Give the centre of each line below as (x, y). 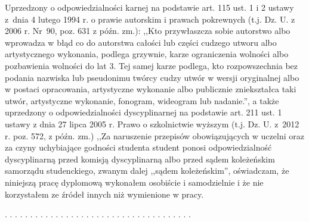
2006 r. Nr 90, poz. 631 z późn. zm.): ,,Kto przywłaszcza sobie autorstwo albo (148, 31)
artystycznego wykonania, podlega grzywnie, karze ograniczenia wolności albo (147, 54)
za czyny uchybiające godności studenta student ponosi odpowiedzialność (138, 147)
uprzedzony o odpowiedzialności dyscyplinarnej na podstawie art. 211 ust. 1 (143, 112)
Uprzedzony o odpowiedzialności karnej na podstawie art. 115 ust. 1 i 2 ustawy (149, 7)
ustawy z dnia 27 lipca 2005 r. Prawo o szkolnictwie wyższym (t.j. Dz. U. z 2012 (152, 123)
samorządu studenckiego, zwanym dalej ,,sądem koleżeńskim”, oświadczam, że (147, 171)
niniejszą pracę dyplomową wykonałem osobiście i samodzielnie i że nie (134, 182)
